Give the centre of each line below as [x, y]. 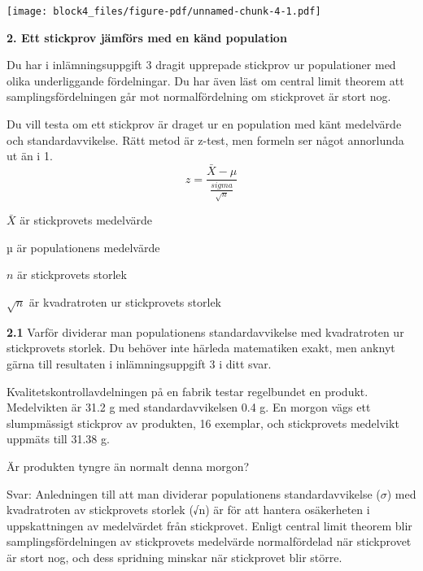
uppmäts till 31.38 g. [58, 439]
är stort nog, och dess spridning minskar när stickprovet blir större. [174, 557]
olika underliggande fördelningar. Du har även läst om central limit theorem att [205, 80]
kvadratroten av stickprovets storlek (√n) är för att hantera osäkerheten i [188, 510]
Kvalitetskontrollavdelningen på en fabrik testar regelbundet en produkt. [188, 391]
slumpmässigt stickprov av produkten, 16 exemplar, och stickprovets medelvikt [203, 423]
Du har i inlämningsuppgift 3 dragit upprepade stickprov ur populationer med [201, 65]
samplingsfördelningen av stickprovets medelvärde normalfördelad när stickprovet [209, 541]
